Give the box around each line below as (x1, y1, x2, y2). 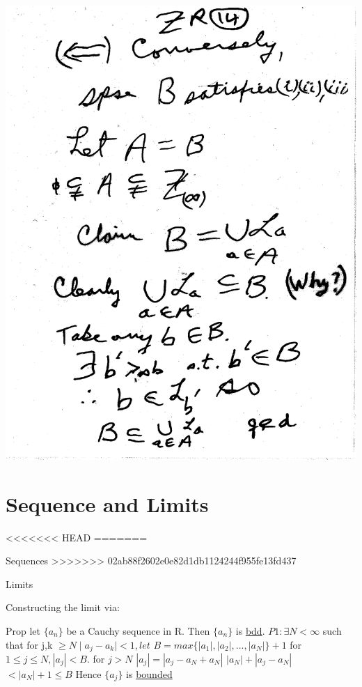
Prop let (6, 623, 41, 638)
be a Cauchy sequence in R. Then (66, 623, 210, 638)
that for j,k (6, 637, 53, 651)
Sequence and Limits (6, 489, 209, 518)
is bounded (126, 666, 173, 681)
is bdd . (235, 623, 265, 638)
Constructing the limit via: (6, 600, 120, 615)
